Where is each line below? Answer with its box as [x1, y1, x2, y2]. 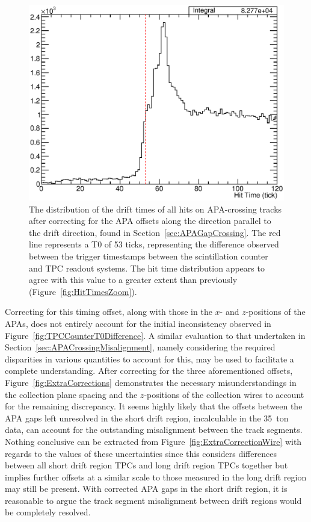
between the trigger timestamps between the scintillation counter [29, 250, 268, 262]
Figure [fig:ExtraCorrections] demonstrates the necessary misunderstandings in [5, 376, 297, 388]
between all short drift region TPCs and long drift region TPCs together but [5, 459, 288, 471]
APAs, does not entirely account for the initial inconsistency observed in [5, 317, 271, 329]
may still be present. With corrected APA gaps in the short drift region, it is [5, 482, 288, 495]
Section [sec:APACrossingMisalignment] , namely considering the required [5, 341, 276, 353]
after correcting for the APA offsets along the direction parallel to [29, 214, 271, 227]
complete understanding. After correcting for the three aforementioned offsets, [5, 364, 293, 377]
